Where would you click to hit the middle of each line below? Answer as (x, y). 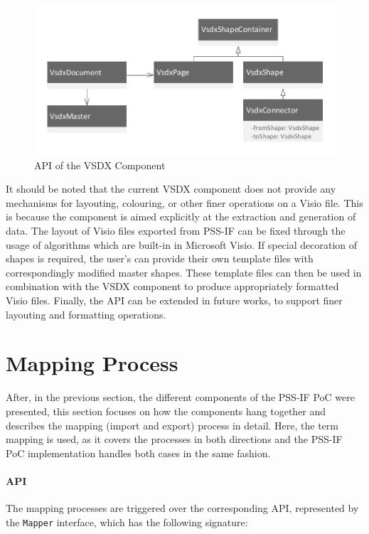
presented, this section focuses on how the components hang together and (166, 411)
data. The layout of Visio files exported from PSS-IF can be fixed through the (176, 231)
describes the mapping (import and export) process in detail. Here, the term (172, 425)
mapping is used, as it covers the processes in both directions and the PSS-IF (174, 439)
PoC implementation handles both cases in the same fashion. (138, 453)
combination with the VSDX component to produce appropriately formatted (172, 286)
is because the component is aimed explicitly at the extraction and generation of (181, 217)
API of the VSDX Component (100, 165)
